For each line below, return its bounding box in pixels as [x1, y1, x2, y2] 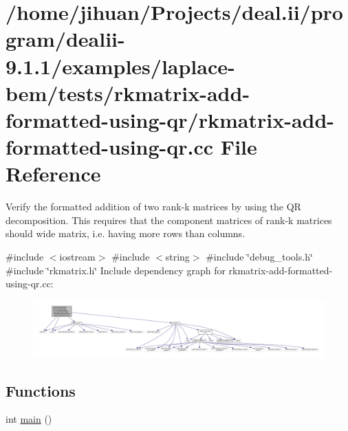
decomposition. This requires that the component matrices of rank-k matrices [6, 212, 332, 227]
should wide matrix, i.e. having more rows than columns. [6, 226, 246, 241]
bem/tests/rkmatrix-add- [6, 78, 250, 107]
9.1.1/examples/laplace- [6, 52, 235, 80]
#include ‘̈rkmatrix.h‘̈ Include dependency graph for [6, 263, 226, 277]
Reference [6, 159, 101, 188]
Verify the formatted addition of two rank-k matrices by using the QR [6, 199, 301, 214]
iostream [59, 250, 96, 264]
